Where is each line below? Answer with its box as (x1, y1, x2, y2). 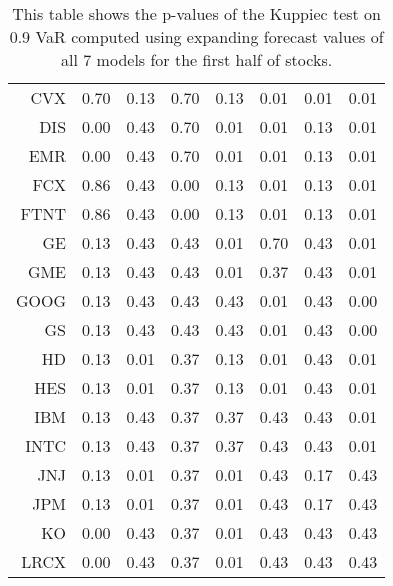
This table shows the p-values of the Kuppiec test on (12, 2, 382, 25)
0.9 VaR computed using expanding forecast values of (9, 25, 384, 48)
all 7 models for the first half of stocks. (61, 48, 333, 71)
